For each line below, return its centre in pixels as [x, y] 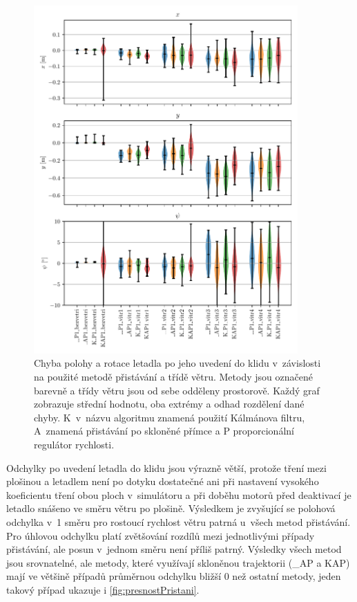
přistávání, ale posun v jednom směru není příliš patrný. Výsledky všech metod [174, 549]
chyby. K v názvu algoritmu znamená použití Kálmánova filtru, [170, 417]
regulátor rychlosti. [74, 445]
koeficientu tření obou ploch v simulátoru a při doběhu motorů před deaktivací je [179, 494]
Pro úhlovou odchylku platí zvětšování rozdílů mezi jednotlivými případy [161, 535]
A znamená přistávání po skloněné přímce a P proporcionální [164, 431]
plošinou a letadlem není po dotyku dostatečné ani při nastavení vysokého [163, 481]
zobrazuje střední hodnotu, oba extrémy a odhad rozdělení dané [169, 404]
